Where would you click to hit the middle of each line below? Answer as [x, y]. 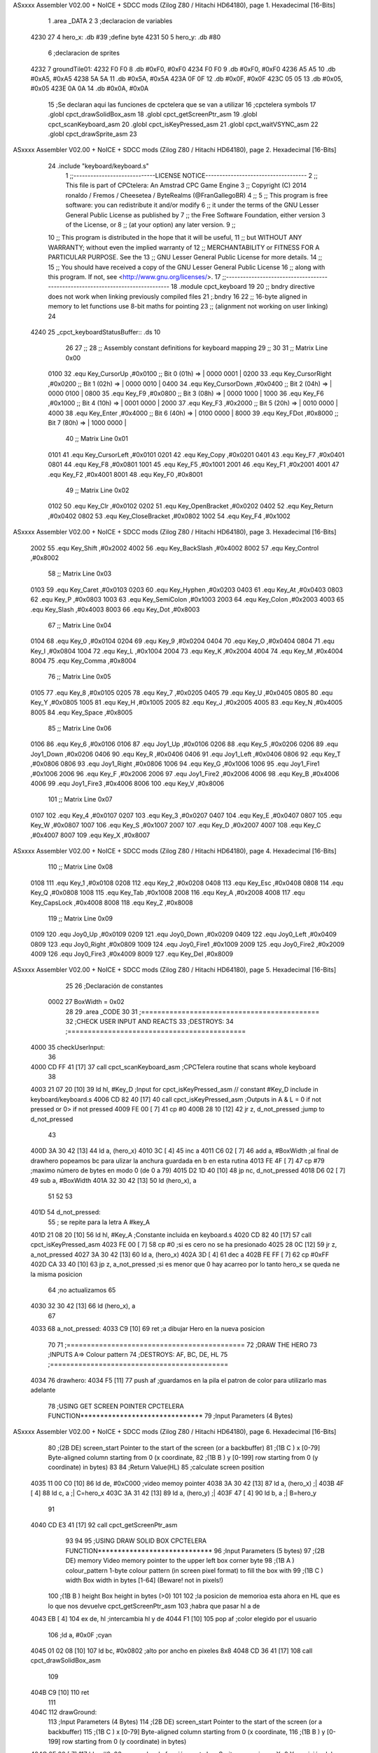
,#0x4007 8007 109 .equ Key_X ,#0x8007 [90, 835]
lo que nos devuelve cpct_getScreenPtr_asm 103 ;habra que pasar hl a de [154, 1606]
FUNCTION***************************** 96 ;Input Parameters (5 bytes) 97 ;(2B [195, 1550]
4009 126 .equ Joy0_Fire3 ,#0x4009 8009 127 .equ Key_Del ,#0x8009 [132, 954]
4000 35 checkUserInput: [68, 1047]
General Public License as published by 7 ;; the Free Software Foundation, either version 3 [195, 215]
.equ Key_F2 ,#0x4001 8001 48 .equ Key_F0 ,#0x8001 [125, 474]
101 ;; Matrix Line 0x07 [80, 799]
